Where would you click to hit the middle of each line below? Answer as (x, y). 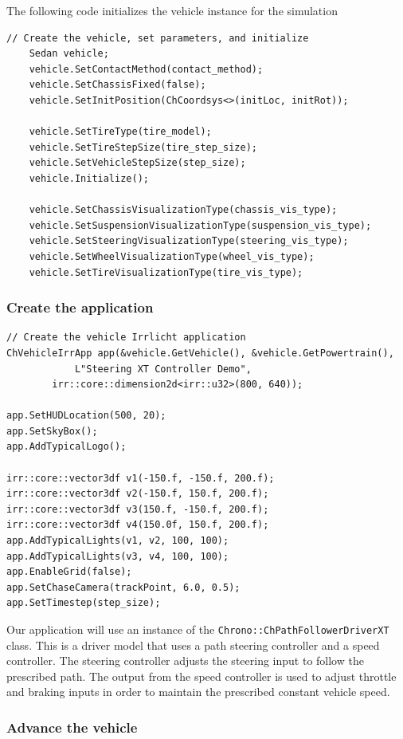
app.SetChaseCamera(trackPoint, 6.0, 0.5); (123, 587)
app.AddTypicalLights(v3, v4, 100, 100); (118, 556)
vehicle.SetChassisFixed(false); (117, 85)
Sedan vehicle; (69, 54)
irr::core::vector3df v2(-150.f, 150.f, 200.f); (138, 494)
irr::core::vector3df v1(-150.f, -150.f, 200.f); (141, 478)
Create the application (80, 307)
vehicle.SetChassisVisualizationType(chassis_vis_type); (183, 210)
